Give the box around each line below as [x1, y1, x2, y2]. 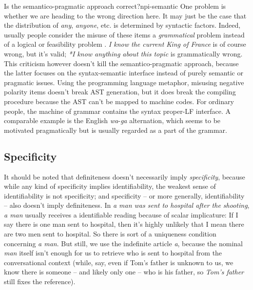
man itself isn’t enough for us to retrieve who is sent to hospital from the [4, 248, 222, 258]
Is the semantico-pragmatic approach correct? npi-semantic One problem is [4, 1, 226, 11]
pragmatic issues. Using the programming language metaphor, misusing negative [4, 77, 244, 87]
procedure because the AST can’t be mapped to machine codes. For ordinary [4, 96, 234, 106]
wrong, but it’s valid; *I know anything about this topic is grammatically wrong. [4, 48, 243, 58]
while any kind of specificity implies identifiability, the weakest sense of [4, 181, 216, 191]
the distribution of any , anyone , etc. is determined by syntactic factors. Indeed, [4, 20, 241, 30]
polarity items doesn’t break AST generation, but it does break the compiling [4, 87, 236, 97]
